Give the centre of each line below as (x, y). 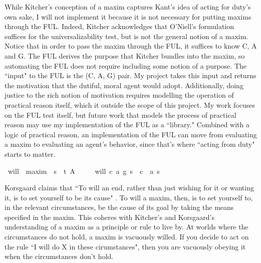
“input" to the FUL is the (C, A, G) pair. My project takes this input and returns (130, 75)
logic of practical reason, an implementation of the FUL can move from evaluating (131, 134)
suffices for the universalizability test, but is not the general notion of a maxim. (126, 36)
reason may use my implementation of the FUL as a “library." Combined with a (127, 124)
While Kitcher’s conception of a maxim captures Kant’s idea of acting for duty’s (128, 7)
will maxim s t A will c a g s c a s (84, 171)
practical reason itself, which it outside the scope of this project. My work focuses (130, 104)
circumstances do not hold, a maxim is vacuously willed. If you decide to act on (127, 237)
